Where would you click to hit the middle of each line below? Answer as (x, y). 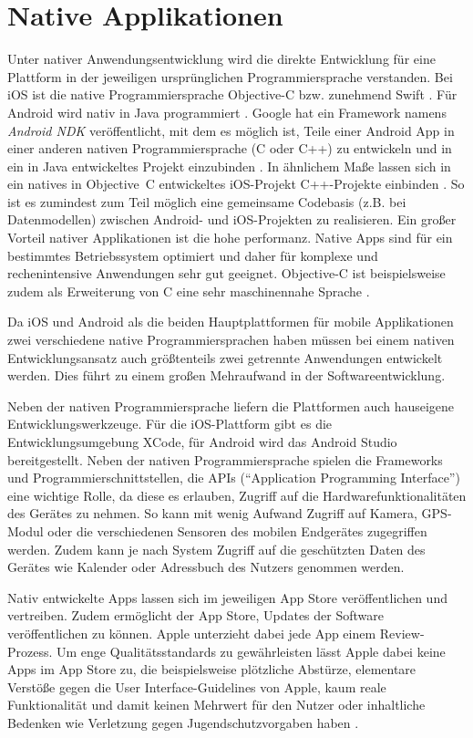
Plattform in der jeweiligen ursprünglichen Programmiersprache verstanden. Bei (230, 76)
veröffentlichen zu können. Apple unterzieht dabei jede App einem (192, 633)
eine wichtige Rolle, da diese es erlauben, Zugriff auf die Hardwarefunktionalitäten (237, 495)
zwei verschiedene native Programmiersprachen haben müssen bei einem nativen (231, 340)
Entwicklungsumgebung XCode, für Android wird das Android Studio (202, 442)
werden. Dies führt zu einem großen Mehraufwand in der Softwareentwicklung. (226, 375)
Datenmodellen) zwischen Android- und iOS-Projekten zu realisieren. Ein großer (232, 219)
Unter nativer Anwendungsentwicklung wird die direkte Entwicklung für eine (221, 59)
